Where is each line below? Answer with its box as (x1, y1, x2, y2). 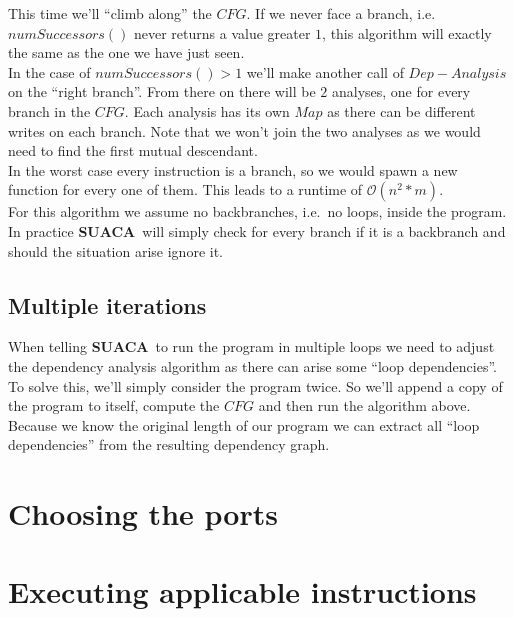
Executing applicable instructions (8, 571, 477, 612)
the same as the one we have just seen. (8, 42, 245, 63)
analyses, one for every (331, 81, 471, 102)
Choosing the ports (8, 493, 278, 534)
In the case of (8, 61, 91, 82)
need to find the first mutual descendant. (8, 140, 258, 161)
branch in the (8, 100, 91, 121)
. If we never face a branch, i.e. (246, 3, 436, 23)
